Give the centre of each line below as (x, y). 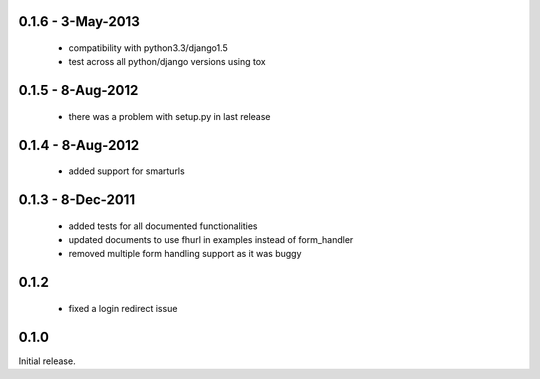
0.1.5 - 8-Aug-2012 (78, 90)
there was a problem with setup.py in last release (169, 116)
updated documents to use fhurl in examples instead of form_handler (211, 240)
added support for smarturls (126, 171)
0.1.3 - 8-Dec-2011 (76, 200)
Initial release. (47, 361)
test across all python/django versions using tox (167, 62)
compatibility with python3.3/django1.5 (148, 48)
